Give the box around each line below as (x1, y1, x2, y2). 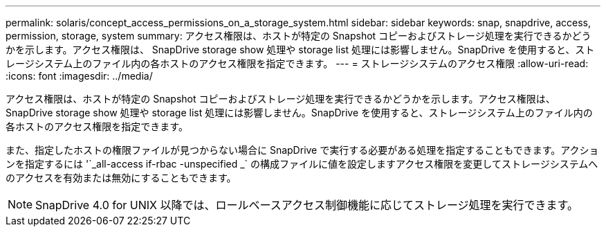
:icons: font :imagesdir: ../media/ (6, 70, 153, 82)
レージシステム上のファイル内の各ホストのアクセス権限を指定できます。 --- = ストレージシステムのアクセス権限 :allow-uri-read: (6, 57, 589, 69)
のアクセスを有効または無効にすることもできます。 (6, 172, 237, 184)
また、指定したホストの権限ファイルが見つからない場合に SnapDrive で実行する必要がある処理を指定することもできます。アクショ (6, 144, 599, 156)
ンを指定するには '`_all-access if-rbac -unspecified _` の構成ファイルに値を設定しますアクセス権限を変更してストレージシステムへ (6, 158, 598, 170)
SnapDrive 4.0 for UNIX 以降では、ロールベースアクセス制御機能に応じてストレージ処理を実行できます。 (35, 198, 578, 212)
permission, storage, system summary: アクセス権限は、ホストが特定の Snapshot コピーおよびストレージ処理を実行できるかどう (6, 30, 591, 42)
